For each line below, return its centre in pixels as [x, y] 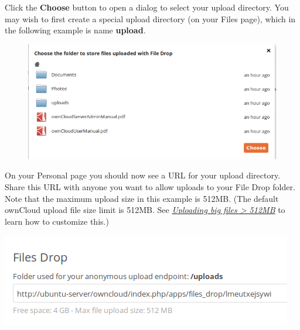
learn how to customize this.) [57, 221]
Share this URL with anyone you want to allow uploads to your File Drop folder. [150, 187]
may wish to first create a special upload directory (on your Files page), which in [150, 18]
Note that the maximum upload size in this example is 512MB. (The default [142, 198]
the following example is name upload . [75, 30]
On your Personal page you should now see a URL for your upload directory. [143, 175]
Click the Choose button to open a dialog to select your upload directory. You [147, 7]
